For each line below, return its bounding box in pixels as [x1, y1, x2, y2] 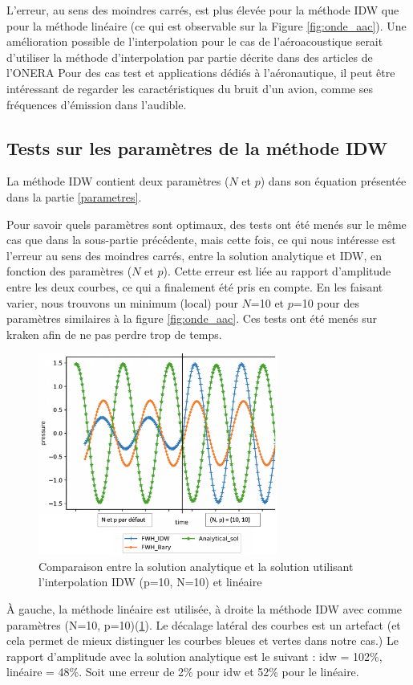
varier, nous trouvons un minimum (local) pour [6, 294, 238, 311]
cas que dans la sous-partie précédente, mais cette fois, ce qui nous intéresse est [6, 231, 396, 248]
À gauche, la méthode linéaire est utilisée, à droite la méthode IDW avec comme [6, 601, 403, 618]
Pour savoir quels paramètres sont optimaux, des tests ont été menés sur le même [6, 215, 407, 232]
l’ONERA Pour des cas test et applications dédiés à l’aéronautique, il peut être [6, 64, 395, 81]
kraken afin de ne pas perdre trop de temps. [6, 325, 222, 342]
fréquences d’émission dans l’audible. [6, 96, 187, 112]
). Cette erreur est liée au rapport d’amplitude [163, 263, 391, 279]
